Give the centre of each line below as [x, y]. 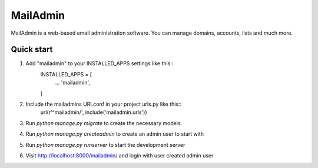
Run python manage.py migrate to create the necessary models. [104, 123]
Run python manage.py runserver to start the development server [105, 145]
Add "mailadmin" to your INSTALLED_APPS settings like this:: [100, 63]
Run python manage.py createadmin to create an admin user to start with [115, 134]
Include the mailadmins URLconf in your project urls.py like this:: [104, 104]
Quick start [32, 50]
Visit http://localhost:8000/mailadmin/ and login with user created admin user [120, 155]
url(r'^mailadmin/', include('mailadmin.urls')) [94, 112]
